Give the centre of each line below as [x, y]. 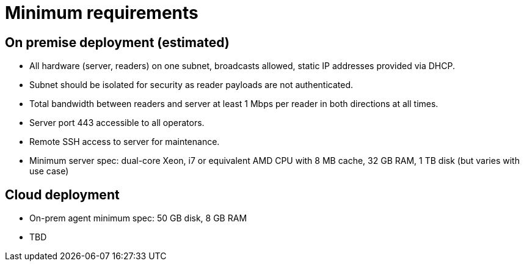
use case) [49, 171]
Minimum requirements [102, 13]
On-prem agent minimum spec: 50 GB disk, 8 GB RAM [138, 218]
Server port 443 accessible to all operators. [117, 123]
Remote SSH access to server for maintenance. [125, 142]
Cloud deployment [62, 194]
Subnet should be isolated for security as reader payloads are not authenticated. [191, 85]
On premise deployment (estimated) [117, 42]
